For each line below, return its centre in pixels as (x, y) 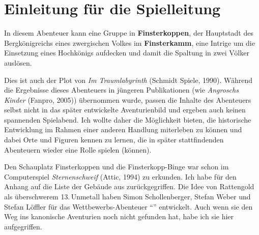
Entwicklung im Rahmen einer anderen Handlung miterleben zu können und (123, 129)
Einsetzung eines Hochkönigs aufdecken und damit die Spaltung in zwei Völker (127, 53)
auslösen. (18, 62)
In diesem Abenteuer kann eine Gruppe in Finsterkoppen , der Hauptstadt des (129, 33)
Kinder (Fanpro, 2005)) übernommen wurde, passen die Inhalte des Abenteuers (128, 99)
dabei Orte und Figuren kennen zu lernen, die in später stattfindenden (114, 140)
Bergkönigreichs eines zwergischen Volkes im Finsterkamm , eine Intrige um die (129, 42)
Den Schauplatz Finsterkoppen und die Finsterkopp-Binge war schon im (117, 167)
